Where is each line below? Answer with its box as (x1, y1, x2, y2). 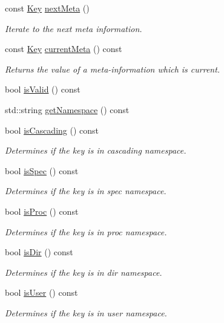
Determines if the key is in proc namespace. (5, 225, 167, 238)
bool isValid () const (5, 83, 81, 96)
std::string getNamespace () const (5, 103, 130, 116)
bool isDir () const (5, 246, 73, 258)
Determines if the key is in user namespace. (5, 306, 167, 319)
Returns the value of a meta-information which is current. (5, 62, 220, 75)
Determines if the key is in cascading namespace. (5, 144, 186, 157)
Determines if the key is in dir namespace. (5, 266, 162, 278)
